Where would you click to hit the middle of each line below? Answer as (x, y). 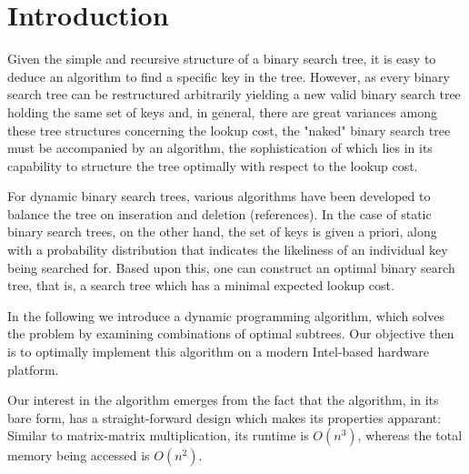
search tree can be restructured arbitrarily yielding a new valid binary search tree (234, 94)
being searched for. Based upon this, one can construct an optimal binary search (231, 267)
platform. (33, 369)
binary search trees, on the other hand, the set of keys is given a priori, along (222, 232)
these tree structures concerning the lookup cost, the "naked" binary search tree (229, 130)
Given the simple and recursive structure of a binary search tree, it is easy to (222, 59)
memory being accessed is (79, 455)
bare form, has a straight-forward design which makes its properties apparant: (225, 417)
